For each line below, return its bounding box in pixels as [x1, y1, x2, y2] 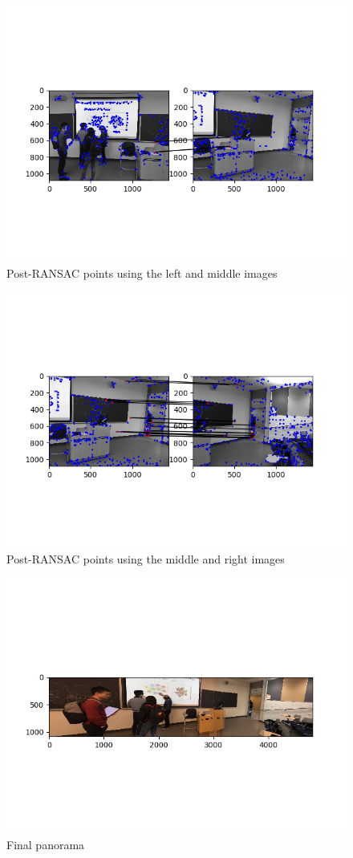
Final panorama [6, 836, 85, 852]
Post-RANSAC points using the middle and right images [6, 550, 285, 567]
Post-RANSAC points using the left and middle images [6, 264, 278, 281]
